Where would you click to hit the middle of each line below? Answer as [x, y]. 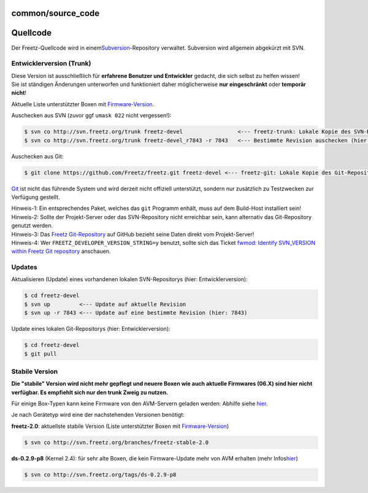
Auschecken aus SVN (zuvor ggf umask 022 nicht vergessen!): [91, 115]
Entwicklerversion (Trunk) [51, 63]
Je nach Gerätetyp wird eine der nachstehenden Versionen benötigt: [98, 415]
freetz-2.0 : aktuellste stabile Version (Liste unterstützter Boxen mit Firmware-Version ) [120, 426]
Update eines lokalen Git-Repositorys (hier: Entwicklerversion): [91, 329]
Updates [24, 267]
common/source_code [56, 13]
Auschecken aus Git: [37, 156]
